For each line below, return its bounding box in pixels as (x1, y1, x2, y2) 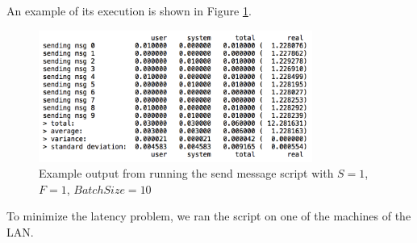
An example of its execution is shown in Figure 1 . (6, 2, 252, 19)
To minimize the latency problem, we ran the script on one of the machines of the (6, 207, 411, 224)
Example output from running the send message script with (39, 165, 334, 182)
